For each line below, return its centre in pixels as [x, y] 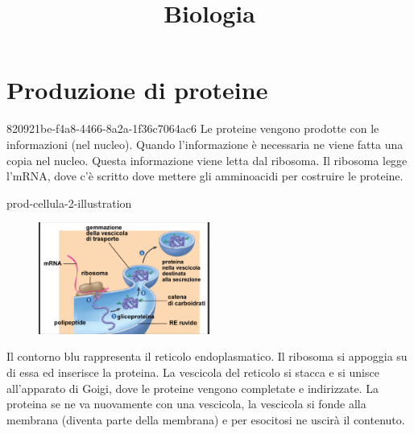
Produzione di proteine [137, 90]
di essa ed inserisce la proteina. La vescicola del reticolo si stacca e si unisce [193, 372]
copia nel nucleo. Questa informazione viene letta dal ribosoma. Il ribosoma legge [207, 160]
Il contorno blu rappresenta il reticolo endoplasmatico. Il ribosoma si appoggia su [207, 356]
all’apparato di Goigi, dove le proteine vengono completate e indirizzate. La [193, 388]
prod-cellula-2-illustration [69, 203]
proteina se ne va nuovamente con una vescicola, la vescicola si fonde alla [186, 404]
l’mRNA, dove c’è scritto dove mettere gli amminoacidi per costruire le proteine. [205, 176]
